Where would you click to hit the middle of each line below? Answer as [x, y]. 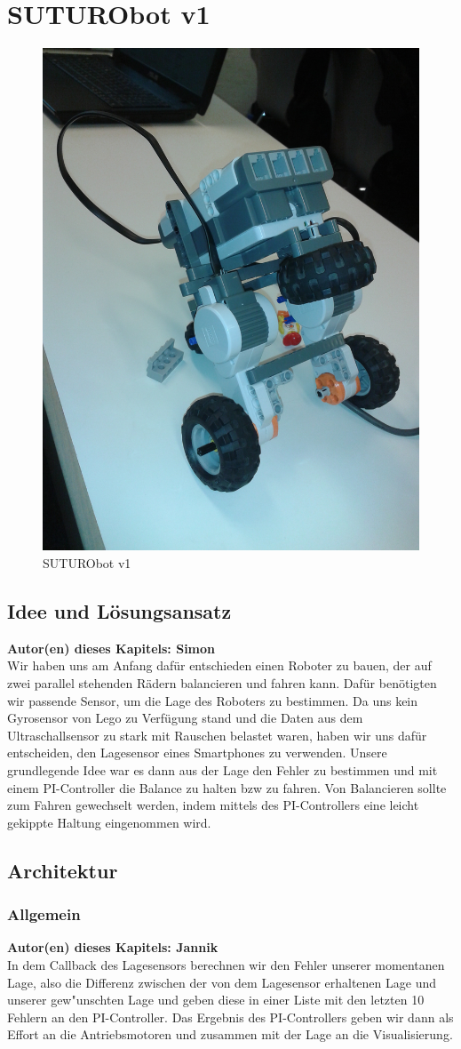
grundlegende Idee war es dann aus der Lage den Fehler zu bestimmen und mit [223, 770]
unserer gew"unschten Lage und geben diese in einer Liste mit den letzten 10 [216, 1000]
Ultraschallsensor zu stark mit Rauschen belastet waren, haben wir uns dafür [217, 735]
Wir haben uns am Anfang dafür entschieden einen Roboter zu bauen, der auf [219, 665]
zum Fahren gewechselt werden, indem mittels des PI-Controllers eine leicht [213, 805]
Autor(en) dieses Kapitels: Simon [111, 648]
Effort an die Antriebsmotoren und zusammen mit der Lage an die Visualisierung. [230, 1034]
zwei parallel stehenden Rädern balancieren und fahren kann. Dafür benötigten [222, 683]
